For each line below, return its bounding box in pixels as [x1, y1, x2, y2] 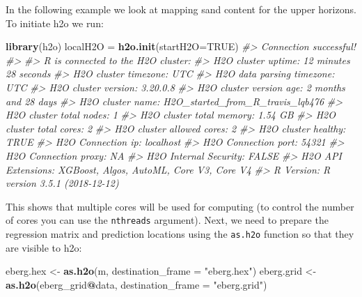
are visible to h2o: [6, 240, 82, 254]
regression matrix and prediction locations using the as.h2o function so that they [6, 226, 354, 241]
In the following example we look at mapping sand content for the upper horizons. [6, 2, 356, 16]
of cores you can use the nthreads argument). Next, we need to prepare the [6, 213, 329, 227]
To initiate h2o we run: [6, 15, 104, 30]
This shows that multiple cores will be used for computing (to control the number [6, 199, 354, 213]
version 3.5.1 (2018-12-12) [6, 176, 119, 190]
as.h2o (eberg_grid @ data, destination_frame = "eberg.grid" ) [6, 277, 267, 291]
